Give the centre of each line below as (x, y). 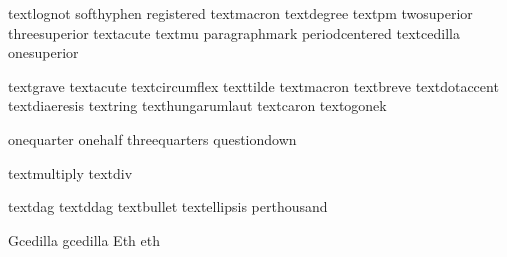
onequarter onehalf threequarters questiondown (152, 138)
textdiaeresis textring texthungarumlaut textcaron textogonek (197, 105)
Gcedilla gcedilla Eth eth (84, 239)
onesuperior (43, 52)
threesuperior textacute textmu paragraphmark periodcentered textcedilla (234, 32)
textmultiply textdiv (70, 172)
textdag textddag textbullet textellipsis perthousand (168, 206)
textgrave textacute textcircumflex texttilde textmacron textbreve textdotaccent (253, 85)
